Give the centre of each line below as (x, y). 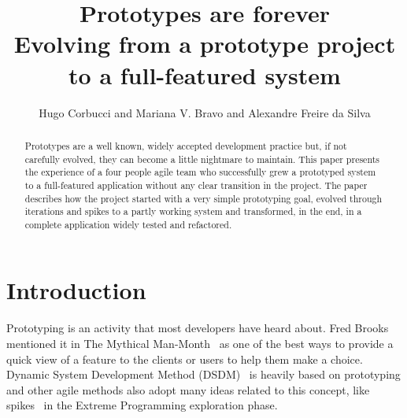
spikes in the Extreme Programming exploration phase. (142, 405)
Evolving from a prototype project (205, 44)
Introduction (76, 290)
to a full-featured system (205, 74)
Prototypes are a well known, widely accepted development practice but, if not (186, 145)
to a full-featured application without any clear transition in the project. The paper (196, 185)
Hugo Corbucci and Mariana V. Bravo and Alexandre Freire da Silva (205, 112)
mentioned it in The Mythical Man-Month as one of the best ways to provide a (200, 344)
